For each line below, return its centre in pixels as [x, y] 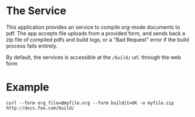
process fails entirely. [32, 46]
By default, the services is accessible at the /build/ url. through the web [94, 57]
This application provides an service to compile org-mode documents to [93, 27]
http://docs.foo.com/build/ [40, 108]
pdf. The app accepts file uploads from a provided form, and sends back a [96, 33]
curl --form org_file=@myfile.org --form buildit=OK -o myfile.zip [90, 103]
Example [28, 87]
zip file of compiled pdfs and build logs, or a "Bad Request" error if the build [97, 39]
